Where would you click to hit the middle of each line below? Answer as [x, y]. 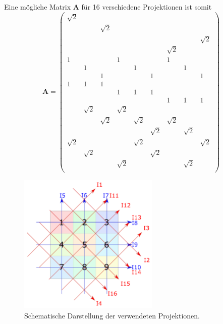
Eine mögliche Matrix [38, 7]
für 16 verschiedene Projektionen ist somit [147, 7]
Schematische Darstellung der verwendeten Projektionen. [112, 315]
